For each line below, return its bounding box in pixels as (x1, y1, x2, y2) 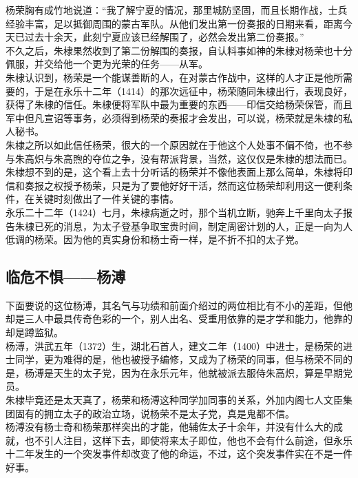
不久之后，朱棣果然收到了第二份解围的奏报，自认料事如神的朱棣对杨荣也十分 (6, 43, 352, 57)
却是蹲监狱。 (6, 325, 63, 340)
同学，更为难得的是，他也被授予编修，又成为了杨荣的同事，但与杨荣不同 (14, 352, 343, 366)
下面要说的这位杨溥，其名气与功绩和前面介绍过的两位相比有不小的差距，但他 (6, 298, 352, 312)
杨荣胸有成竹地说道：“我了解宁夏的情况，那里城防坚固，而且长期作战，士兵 (6, 3, 348, 17)
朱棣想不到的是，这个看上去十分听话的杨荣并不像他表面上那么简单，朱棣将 (6, 165, 343, 179)
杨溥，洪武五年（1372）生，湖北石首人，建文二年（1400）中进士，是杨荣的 (6, 338, 343, 353)
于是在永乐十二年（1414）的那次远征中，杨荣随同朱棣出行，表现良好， (34, 83, 352, 98)
